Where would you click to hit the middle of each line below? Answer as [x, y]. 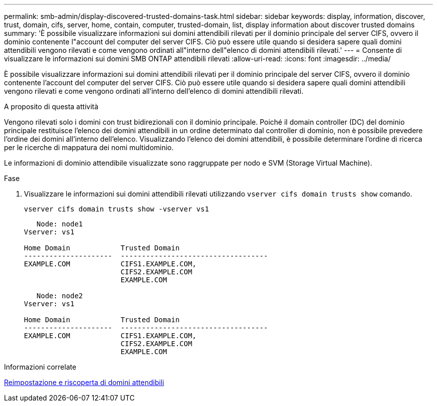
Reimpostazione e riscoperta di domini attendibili [84, 382]
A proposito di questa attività [51, 106]
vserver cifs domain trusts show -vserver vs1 [116, 209]
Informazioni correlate [40, 367]
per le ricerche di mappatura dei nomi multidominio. [89, 147]
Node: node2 [60, 296]
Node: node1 [60, 224]
